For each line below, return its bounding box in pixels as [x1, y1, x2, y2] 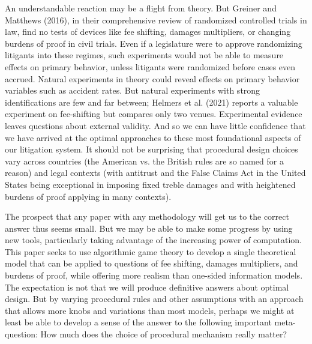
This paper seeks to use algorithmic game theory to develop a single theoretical [5, 245, 296, 258]
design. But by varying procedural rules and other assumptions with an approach [5, 292, 304, 305]
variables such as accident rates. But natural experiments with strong [5, 84, 260, 97]
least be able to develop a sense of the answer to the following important [5, 316, 272, 328]
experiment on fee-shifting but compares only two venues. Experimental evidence [5, 107, 302, 120]
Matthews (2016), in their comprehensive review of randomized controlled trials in [5, 13, 307, 26]
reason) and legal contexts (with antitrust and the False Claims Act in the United [5, 166, 306, 179]
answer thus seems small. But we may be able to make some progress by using [5, 222, 293, 234]
